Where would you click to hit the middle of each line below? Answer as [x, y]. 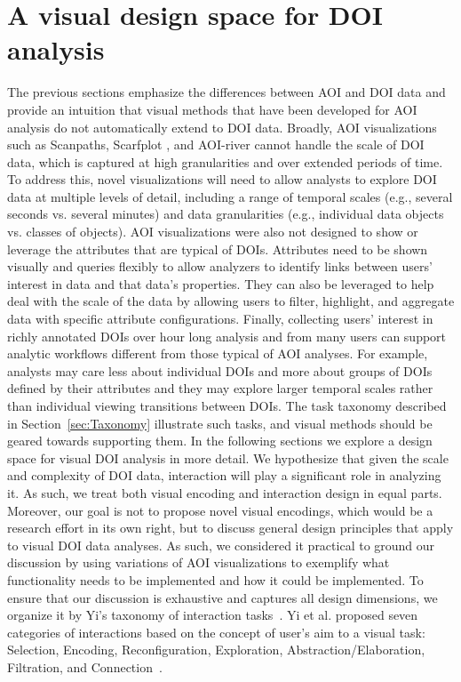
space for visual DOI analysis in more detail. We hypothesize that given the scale [228, 457]
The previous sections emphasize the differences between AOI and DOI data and [227, 92]
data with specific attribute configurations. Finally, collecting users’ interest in [220, 319]
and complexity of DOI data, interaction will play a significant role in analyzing [224, 475]
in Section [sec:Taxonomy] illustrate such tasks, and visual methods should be [220, 423]
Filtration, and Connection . [85, 666]
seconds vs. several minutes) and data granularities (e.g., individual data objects [226, 214]
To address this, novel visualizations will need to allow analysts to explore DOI [222, 179]
